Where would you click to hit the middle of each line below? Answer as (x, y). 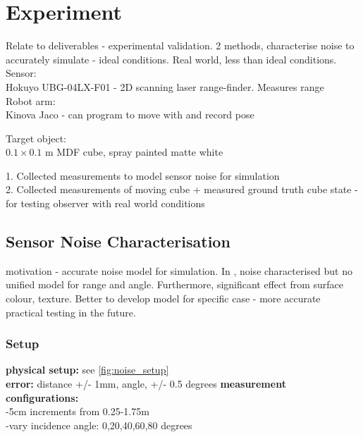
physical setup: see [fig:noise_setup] (87, 370)
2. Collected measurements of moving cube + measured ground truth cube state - (182, 189)
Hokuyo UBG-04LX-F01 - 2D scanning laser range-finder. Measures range (165, 86)
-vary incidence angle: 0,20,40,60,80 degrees (99, 425)
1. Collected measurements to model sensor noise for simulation (143, 175)
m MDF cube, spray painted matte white (134, 152)
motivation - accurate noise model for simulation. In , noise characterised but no (179, 270)
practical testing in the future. (71, 312)
